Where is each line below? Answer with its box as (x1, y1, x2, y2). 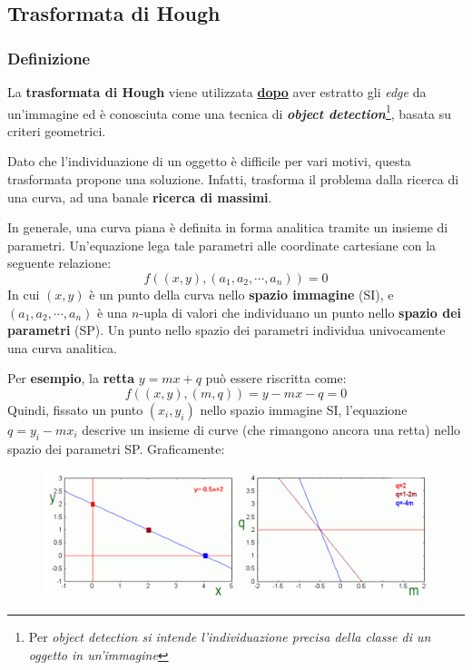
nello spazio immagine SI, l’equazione (200, 399, 408, 419)
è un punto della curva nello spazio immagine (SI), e (89, 285, 394, 303)
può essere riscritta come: (205, 369, 347, 388)
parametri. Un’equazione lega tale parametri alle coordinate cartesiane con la (7, 235, 437, 254)
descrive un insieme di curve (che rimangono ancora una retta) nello (82, 419, 461, 438)
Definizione (7, 46, 91, 69)
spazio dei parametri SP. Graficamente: (7, 438, 225, 458)
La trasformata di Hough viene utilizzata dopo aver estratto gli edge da (7, 83, 427, 101)
